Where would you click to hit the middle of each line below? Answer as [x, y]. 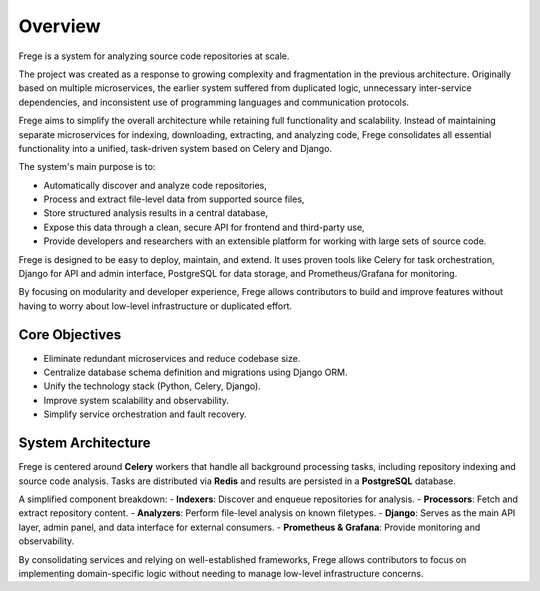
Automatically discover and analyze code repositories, [155, 185]
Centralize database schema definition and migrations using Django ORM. [195, 372]
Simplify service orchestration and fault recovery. [145, 414]
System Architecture [84, 443]
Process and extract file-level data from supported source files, [174, 199]
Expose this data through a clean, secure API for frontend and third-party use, [204, 227]
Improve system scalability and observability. [136, 400]
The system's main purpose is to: [87, 167]
